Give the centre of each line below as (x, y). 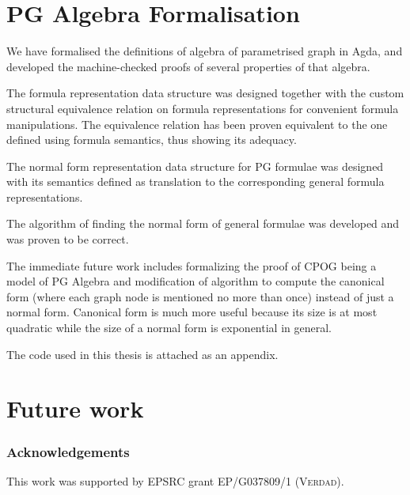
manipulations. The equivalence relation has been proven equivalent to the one (197, 124)
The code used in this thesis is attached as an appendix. (142, 354)
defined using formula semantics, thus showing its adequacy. (152, 140)
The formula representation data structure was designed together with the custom (205, 93)
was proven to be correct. (68, 239)
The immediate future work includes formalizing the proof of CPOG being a (192, 265)
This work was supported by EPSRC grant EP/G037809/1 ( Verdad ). (175, 480)
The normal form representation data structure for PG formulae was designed (195, 166)
